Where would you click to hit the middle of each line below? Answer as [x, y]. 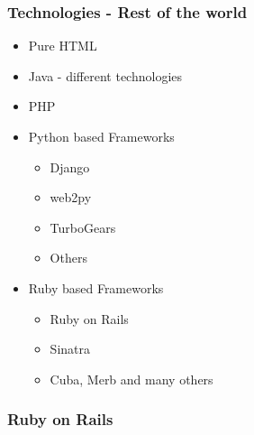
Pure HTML [63, 46]
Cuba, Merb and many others [132, 379]
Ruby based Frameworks [96, 287]
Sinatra [70, 349]
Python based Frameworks [101, 136]
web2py [71, 197]
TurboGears [83, 227]
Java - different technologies [105, 75]
